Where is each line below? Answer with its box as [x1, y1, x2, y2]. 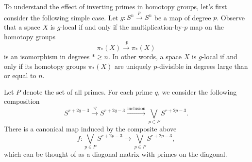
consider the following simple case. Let [4, 12, 118, 22]
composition [4, 96, 40, 106]
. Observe [217, 12, 245, 22]
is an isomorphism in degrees [4, 51, 90, 61]
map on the [189, 21, 224, 32]
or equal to [4, 70, 36, 81]
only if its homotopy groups [4, 61, 86, 71]
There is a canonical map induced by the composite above [4, 124, 177, 134]
